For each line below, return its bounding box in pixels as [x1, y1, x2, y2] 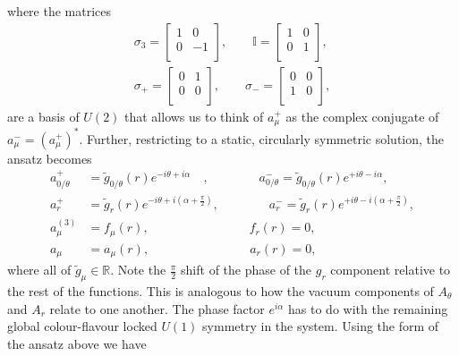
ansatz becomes [7, 148, 92, 167]
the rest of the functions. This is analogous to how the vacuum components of [7, 281, 434, 300]
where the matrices [7, 2, 112, 20]
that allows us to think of [124, 106, 264, 125]
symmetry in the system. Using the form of [202, 317, 439, 335]
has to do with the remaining [288, 299, 448, 318]
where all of [7, 260, 72, 279]
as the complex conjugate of [285, 106, 439, 125]
